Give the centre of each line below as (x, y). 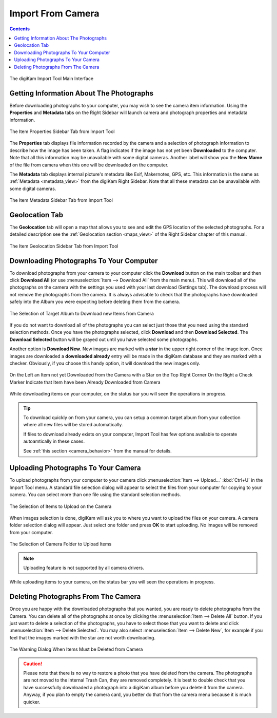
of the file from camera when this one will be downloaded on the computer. (89, 165)
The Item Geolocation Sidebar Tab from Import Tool (64, 246)
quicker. (32, 702)
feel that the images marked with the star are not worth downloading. (83, 637)
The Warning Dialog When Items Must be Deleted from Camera (76, 649)
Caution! (33, 664)
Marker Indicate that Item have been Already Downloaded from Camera (85, 382)
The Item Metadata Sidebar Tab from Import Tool (61, 200)
